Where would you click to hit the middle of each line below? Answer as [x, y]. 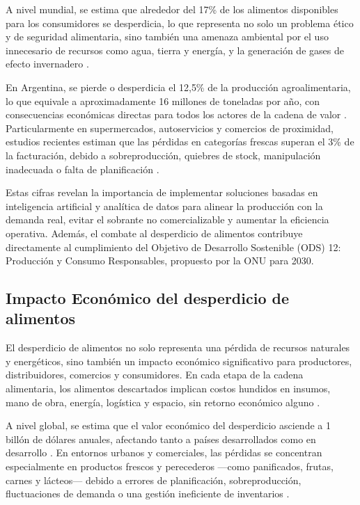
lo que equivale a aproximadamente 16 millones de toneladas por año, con [163, 101]
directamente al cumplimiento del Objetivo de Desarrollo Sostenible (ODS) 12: [173, 247]
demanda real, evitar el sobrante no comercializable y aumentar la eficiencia [167, 219]
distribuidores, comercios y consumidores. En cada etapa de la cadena [155, 375]
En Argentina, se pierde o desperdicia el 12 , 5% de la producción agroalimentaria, [178, 87]
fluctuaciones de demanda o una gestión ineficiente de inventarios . [148, 494]
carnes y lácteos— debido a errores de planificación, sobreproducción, [154, 480]
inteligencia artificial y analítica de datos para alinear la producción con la [164, 206]
